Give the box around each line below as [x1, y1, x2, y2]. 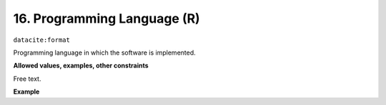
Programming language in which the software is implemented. [13, 48, 196, 57]
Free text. [13, 74, 41, 83]
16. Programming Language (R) [13, 11, 200, 26]
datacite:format [13, 35, 71, 44]
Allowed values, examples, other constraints [13, 61, 149, 70]
